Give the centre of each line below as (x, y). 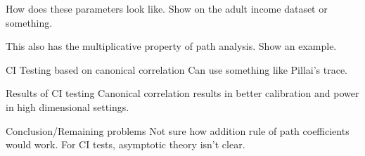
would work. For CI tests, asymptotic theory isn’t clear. (126, 144)
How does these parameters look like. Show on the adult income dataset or (167, 8)
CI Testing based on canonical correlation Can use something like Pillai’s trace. (177, 69)
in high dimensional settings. (68, 106)
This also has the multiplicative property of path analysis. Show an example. (171, 46)
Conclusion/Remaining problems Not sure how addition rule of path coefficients (178, 130)
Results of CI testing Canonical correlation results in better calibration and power (182, 93)
